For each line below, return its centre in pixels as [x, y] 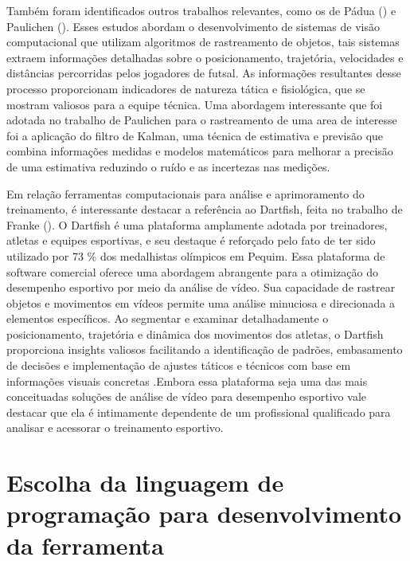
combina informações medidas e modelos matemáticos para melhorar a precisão [200, 151]
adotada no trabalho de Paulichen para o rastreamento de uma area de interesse [202, 120]
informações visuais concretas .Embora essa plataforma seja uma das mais [187, 381]
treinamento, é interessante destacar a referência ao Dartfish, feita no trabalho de [205, 209]
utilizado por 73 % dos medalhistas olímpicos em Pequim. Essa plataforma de [196, 255]
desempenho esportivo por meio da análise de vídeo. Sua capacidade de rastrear [201, 287]
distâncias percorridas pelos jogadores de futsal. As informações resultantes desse [204, 73]
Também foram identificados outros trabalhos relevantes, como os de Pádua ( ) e [201, 10]
